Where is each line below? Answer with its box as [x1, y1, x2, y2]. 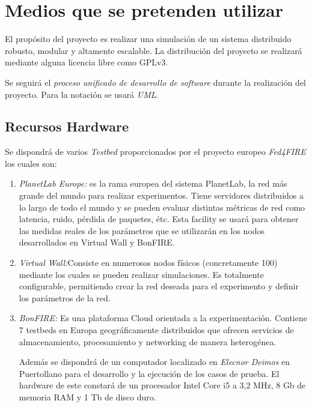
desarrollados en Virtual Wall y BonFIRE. [19, 236, 175, 249]
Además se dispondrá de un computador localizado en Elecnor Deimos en [19, 355, 290, 368]
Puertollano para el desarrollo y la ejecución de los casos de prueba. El [19, 367, 280, 379]
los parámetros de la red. [19, 291, 111, 304]
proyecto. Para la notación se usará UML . [5, 88, 159, 100]
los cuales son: [5, 157, 57, 169]
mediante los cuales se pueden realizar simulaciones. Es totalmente [19, 268, 264, 280]
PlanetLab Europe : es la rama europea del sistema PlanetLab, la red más [19, 177, 287, 190]
